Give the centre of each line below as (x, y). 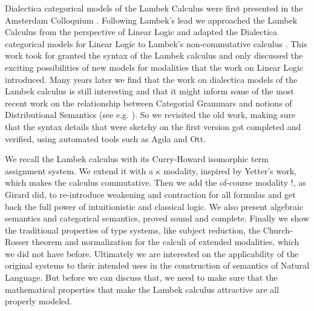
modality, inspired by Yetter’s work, (230, 170)
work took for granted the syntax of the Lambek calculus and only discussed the (154, 55)
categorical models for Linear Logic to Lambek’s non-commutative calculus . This (156, 43)
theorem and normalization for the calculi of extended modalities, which (165, 242)
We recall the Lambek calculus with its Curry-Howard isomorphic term (137, 159)
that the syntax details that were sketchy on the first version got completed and (153, 126)
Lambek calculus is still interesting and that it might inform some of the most (149, 91)
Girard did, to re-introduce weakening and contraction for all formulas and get (150, 194)
